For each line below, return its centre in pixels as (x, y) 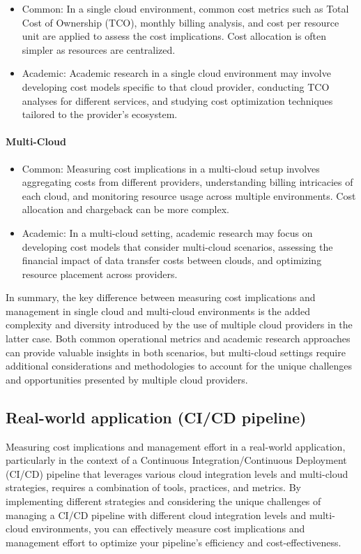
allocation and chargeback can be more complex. (125, 209)
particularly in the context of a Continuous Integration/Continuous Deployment (176, 460)
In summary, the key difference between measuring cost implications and (161, 297)
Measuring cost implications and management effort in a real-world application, (176, 446)
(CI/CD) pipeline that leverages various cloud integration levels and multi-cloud (177, 473)
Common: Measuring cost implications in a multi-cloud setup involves (171, 168)
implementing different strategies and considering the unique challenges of (163, 501)
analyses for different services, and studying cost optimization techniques (177, 100)
